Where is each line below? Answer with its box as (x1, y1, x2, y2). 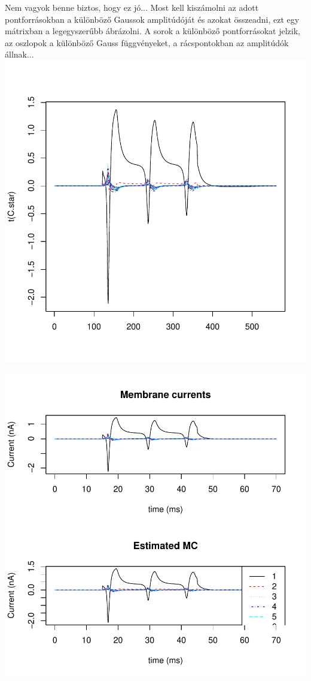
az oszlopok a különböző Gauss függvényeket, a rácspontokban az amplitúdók (5, 36, 289, 49)
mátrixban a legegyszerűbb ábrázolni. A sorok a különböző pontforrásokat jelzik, (5, 25, 301, 37)
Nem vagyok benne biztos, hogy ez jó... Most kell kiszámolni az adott (5, 1, 259, 13)
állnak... (5, 48, 34, 61)
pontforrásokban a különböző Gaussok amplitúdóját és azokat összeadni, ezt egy (5, 13, 300, 25)
